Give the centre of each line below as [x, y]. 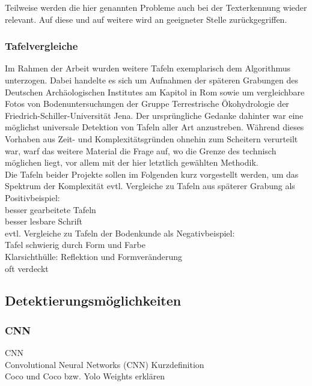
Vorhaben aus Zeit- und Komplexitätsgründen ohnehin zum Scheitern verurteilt [151, 138]
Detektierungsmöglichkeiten [93, 300]
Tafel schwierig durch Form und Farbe [75, 245]
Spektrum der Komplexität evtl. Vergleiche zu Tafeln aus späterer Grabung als [150, 186]
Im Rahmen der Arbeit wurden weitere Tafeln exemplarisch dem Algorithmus [148, 68]
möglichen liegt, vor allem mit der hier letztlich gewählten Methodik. [132, 162]
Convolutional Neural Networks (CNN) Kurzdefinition [105, 364]
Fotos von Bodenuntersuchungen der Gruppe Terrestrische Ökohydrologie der [147, 104]
